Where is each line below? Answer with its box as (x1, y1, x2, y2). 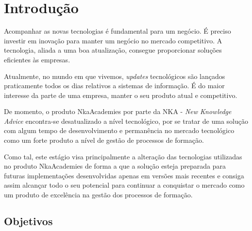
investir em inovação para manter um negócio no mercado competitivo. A (4, 35, 222, 45)
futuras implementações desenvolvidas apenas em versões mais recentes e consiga (4, 170, 244, 180)
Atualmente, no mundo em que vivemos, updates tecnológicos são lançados (4, 71, 225, 81)
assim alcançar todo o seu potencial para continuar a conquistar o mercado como (4, 180, 245, 190)
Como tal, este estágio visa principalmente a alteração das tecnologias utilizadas (4, 151, 242, 161)
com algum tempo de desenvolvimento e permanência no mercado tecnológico (4, 125, 235, 135)
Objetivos (4, 213, 53, 229)
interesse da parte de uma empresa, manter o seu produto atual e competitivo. (4, 90, 237, 100)
